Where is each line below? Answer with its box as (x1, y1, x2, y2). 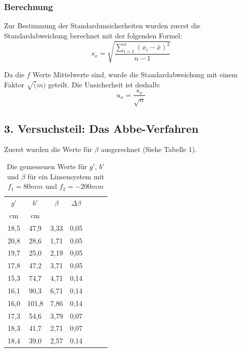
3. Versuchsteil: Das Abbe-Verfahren (4, 120, 199, 136)
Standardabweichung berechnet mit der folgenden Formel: (4, 30, 183, 40)
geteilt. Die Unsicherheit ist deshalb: (48, 79, 161, 89)
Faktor (4, 79, 25, 89)
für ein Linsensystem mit (27, 171, 104, 181)
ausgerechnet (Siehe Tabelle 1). (101, 144, 197, 155)
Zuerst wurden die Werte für (4, 144, 92, 155)
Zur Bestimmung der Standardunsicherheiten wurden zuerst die (4, 20, 201, 31)
